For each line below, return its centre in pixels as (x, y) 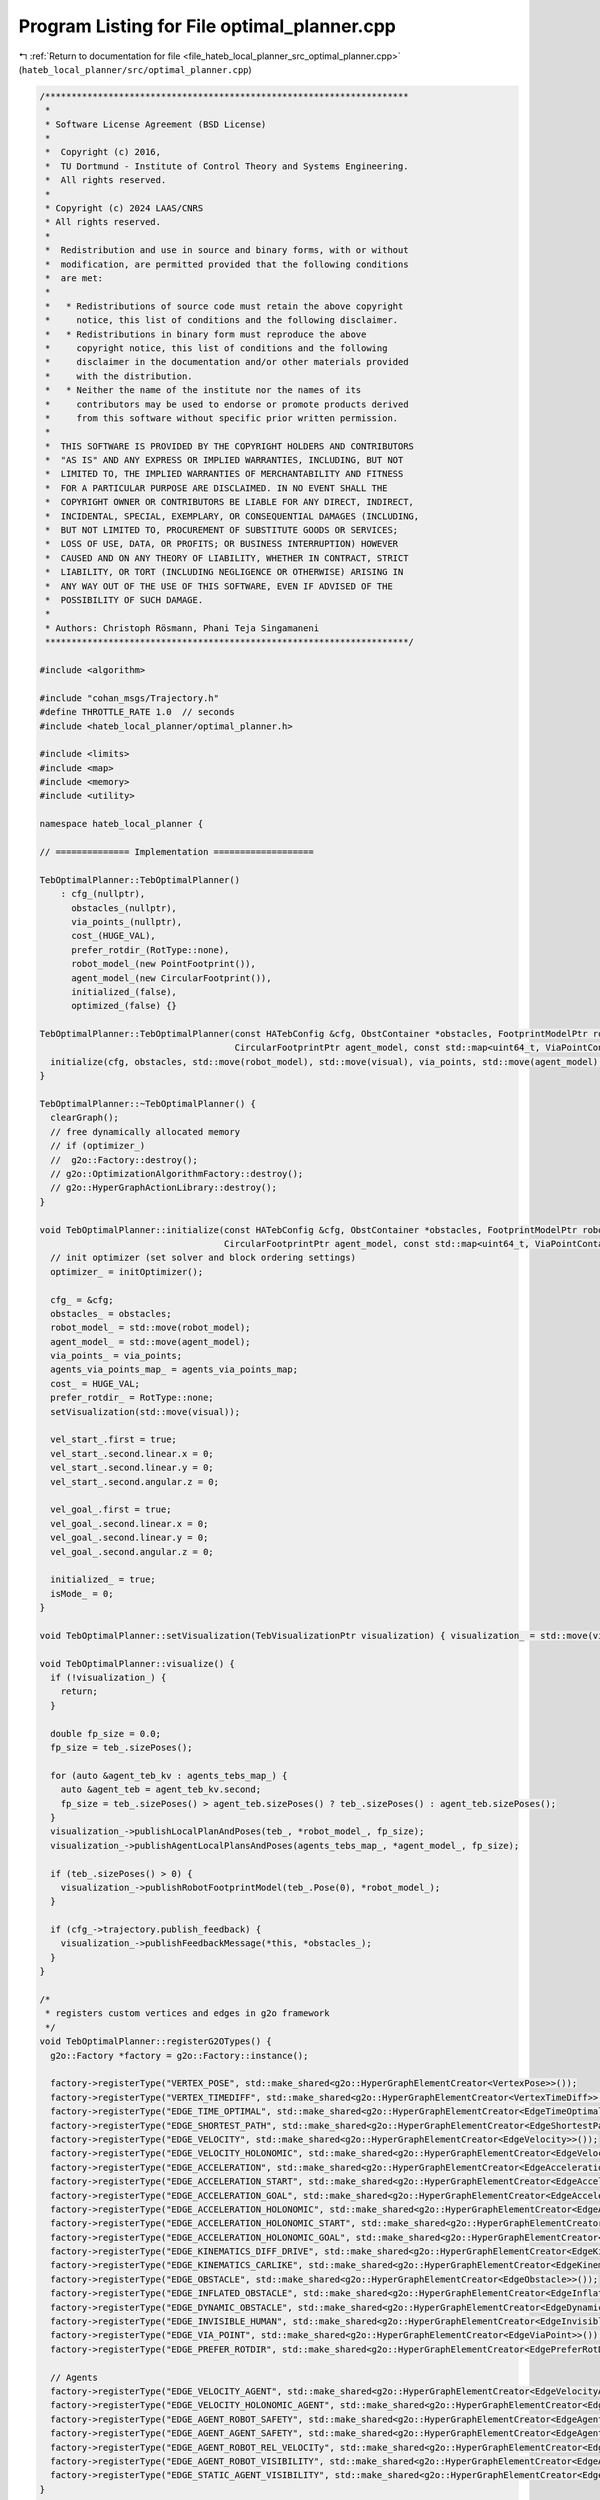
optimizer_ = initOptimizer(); (127, 1271)
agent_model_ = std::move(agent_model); (150, 1341)
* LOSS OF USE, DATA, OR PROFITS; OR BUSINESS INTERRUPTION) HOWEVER (222, 544)
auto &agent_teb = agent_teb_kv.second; (161, 1789)
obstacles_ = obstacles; (111, 1313)
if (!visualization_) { (108, 1678)
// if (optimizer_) (98, 1146)
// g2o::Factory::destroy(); (124, 1159)
